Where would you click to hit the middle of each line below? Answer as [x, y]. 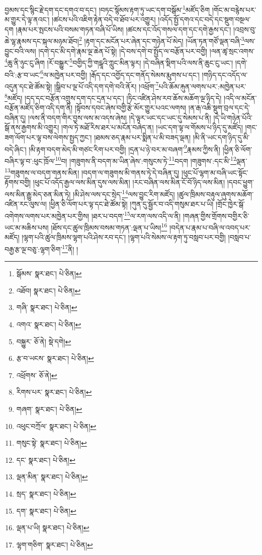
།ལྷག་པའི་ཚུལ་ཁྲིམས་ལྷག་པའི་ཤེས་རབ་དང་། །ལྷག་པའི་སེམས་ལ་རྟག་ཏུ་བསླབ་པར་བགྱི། [124, 237]
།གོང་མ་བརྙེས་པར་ [234, 9]
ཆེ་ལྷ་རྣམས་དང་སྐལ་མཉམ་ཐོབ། [42, 41]
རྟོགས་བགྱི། [18, 182]
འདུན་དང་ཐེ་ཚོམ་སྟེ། [28, 86]
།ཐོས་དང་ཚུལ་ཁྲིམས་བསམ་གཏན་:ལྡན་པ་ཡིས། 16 [109, 227]
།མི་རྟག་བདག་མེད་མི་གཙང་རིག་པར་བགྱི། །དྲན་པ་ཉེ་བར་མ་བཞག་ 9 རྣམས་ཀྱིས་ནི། [125, 148]
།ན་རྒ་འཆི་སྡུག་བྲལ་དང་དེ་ [219, 108]
